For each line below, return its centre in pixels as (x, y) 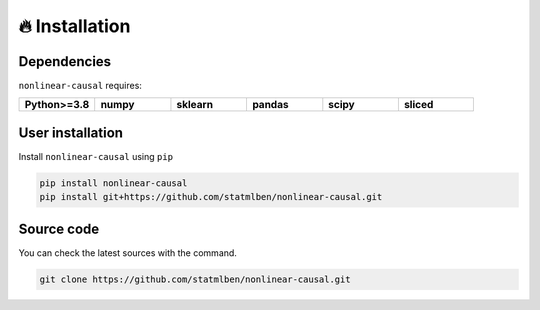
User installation (71, 132)
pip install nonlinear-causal (113, 183)
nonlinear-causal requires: (80, 86)
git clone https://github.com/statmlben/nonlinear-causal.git (195, 279)
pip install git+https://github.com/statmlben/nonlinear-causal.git (211, 197)
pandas (270, 105)
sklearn (195, 105)
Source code (59, 228)
